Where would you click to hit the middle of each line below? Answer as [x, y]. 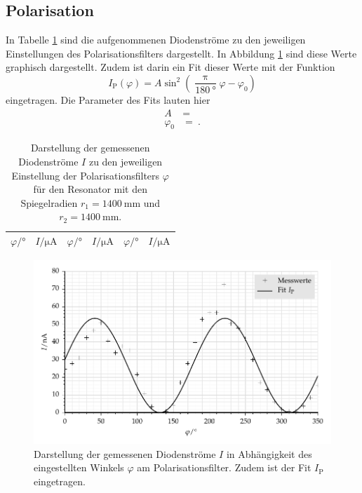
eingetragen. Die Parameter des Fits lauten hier [108, 99]
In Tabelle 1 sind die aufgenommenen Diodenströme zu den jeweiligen [156, 40]
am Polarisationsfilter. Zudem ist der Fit [224, 467]
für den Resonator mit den [90, 189]
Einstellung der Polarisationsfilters [86, 175]
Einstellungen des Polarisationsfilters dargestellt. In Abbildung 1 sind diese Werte [181, 53]
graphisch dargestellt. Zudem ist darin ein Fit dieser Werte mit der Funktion [170, 67]
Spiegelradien [49, 202]
